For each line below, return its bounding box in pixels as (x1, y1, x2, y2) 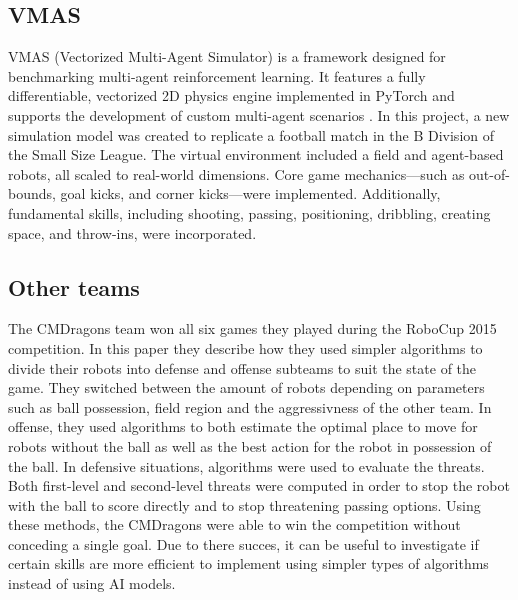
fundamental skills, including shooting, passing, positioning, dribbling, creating (8, 202, 491, 223)
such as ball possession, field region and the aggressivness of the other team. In (8, 396, 492, 417)
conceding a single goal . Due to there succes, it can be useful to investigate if (8, 533, 479, 554)
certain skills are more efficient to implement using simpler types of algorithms (8, 553, 489, 574)
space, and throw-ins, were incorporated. (8, 222, 257, 243)
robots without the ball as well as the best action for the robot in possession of (8, 435, 492, 456)
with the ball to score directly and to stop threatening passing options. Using (8, 494, 481, 515)
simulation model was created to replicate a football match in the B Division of (8, 124, 495, 145)
